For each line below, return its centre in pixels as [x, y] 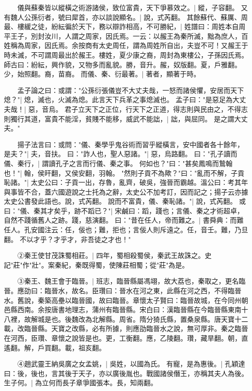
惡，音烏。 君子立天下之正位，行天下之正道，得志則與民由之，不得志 [138, 109]
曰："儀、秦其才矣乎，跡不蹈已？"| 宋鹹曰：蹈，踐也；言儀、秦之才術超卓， [124, 210]
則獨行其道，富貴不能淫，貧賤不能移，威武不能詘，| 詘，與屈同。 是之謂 [119, 118]
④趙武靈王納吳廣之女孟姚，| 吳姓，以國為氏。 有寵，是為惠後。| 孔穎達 [131, 364]
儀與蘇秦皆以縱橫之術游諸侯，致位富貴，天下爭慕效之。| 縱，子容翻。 [128, 7]
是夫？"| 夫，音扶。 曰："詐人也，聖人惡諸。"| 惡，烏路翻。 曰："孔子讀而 [121, 154]
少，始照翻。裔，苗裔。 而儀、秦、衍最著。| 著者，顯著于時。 [102, 74]
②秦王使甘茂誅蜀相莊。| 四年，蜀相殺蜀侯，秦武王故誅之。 [111, 255]
